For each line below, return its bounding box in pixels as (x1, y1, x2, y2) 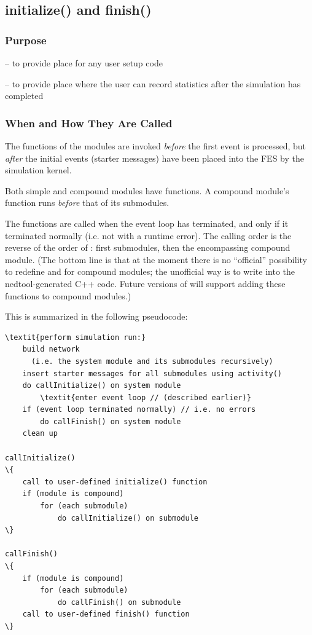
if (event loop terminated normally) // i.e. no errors (22, 405, 256, 414)
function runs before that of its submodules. (5, 196, 170, 209)
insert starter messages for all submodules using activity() (22, 369, 283, 378)
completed (5, 89, 44, 102)
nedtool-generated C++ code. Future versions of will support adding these (5, 277, 286, 290)
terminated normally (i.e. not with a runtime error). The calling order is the (5, 229, 292, 242)
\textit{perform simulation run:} (5, 333, 146, 342)
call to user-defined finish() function (22, 610, 190, 619)
